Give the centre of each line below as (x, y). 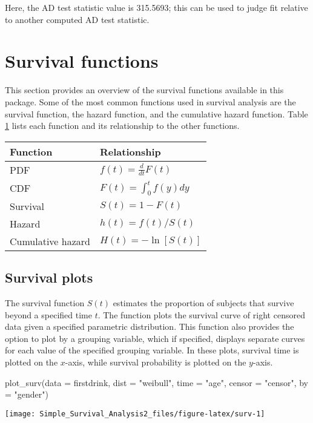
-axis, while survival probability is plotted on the (156, 362)
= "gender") (27, 394)
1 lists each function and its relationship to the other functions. (122, 126)
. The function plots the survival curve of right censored (201, 314)
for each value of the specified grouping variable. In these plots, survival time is (152, 350)
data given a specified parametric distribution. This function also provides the (150, 326)
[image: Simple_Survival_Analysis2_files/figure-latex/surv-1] (135, 414)
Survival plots (49, 277)
